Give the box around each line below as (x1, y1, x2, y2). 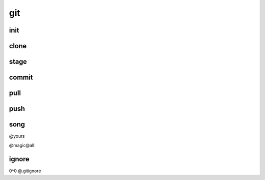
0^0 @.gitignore (9, 168, 41, 174)
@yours (9, 133, 25, 139)
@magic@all (9, 142, 34, 148)
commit (9, 73, 33, 82)
